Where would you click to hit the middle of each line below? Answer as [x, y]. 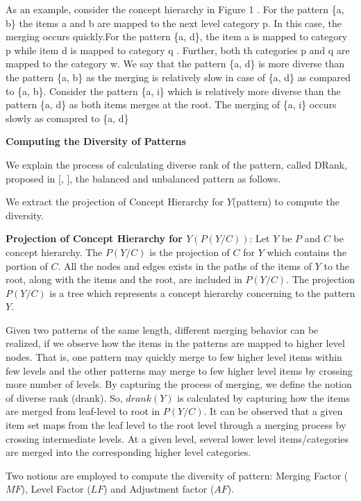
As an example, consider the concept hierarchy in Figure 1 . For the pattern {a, [175, 9]
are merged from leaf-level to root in [83, 411]
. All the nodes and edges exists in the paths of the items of [185, 265]
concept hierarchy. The [54, 252]
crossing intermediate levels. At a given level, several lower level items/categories [177, 438]
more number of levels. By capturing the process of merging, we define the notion [179, 384]
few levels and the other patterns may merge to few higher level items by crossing [179, 370]
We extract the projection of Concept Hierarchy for [115, 202]
